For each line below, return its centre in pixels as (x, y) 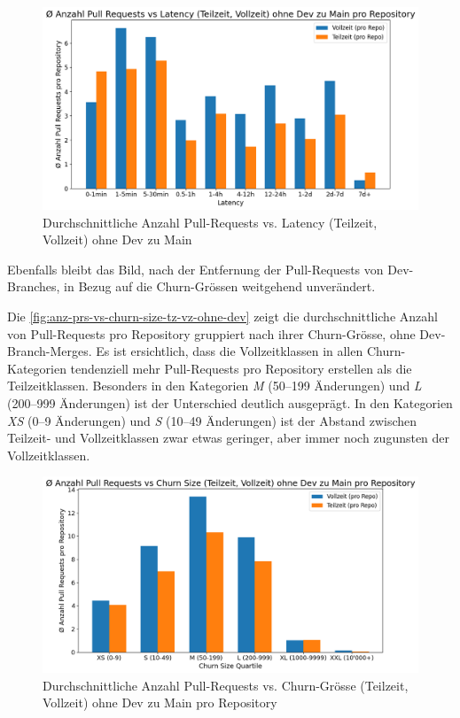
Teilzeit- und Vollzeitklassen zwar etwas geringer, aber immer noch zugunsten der (229, 438)
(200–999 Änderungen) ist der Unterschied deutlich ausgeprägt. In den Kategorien (230, 402)
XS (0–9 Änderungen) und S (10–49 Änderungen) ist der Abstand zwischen (212, 420)
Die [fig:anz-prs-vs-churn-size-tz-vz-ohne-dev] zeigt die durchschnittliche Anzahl (222, 316)
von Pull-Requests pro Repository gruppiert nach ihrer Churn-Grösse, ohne (211, 333)
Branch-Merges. (50, 351)
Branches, (34, 286)
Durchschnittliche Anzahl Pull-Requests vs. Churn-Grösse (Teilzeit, (226, 685)
